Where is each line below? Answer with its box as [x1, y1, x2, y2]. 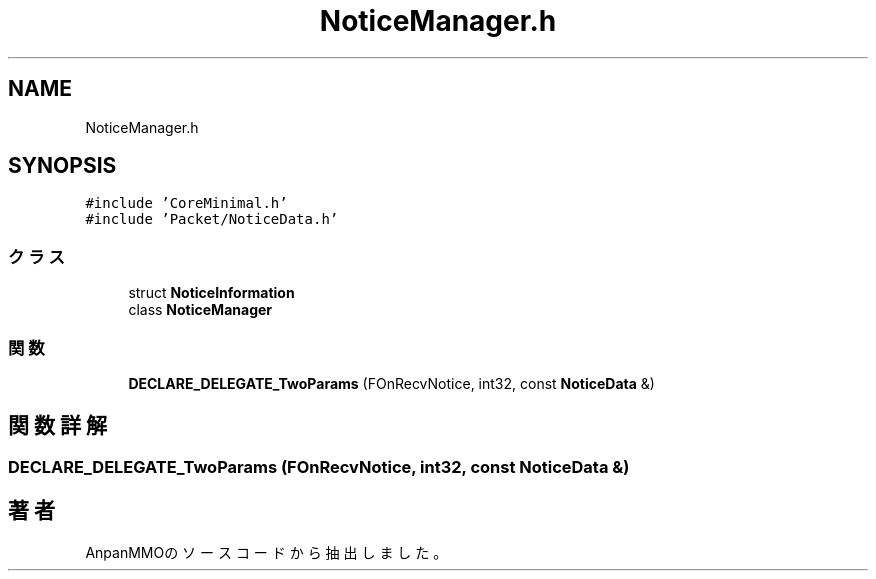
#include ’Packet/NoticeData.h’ [85, 211, 339, 228]
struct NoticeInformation [128, 284, 295, 302]
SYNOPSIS [8, 153, 117, 179]
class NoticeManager [128, 301, 273, 319]
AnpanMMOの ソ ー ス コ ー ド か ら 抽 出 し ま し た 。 [85, 543, 448, 561]
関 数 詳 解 [8, 413, 107, 439]
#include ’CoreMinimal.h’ [85, 195, 288, 212]
